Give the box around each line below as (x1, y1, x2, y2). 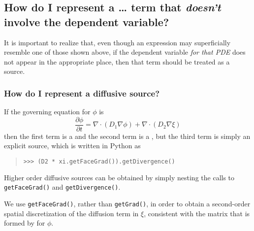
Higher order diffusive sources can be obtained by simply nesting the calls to (4, 172, 235, 182)
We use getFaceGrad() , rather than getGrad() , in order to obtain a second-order (4, 198, 251, 208)
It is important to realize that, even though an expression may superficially (4, 37, 231, 47)
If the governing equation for (4, 106, 91, 117)
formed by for (4, 218, 45, 228)
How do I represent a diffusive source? (4, 87, 160, 99)
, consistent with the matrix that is (144, 208, 250, 218)
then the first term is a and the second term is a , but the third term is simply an (4, 131, 251, 141)
